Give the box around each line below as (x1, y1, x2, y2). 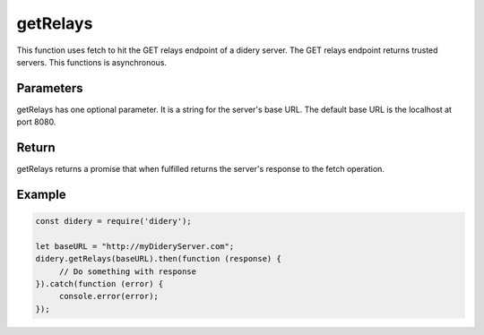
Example (16, 186, 66, 202)
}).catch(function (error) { (35, 279, 164, 289)
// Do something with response (58, 266, 197, 277)
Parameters (16, 81, 83, 96)
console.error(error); (58, 291, 159, 302)
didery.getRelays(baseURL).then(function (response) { (35, 253, 281, 264)
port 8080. (16, 116, 56, 127)
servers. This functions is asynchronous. (16, 56, 168, 67)
